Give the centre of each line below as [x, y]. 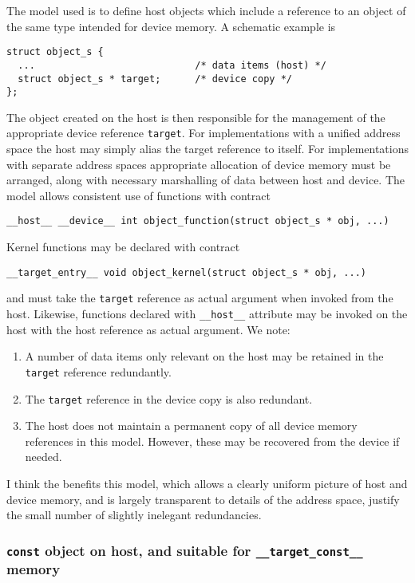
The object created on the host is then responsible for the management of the [196, 117]
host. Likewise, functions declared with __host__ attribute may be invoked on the [207, 313]
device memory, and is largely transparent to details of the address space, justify [203, 499]
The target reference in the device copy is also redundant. [169, 398]
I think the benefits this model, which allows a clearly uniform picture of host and [207, 483]
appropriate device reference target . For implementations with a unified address [204, 133]
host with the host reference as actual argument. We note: [148, 329]
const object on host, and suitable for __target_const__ [185, 550]
